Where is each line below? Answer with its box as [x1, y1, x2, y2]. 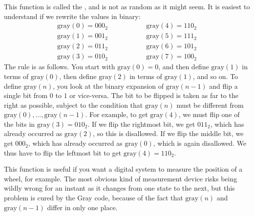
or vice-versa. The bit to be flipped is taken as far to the [69, 90, 238, 100]
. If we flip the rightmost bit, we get [87, 118, 195, 129]
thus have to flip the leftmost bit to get [4, 147, 122, 157]
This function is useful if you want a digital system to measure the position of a [4, 164, 243, 174]
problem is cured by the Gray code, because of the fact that [4, 193, 183, 203]
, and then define [158, 61, 209, 72]
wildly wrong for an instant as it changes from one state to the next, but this [4, 183, 235, 193]
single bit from [4, 90, 48, 100]
